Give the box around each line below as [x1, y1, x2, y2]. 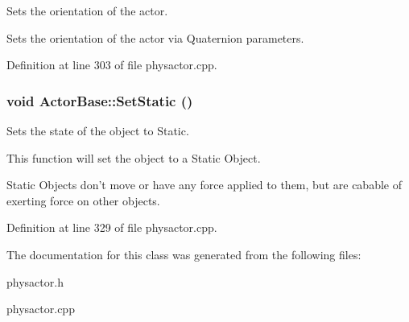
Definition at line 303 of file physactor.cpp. [6, 56, 217, 73]
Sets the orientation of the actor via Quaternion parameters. [6, 29, 304, 46]
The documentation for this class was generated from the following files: [6, 246, 361, 262]
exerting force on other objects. [6, 192, 160, 208]
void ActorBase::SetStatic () [6, 90, 193, 110]
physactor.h [6, 273, 64, 290]
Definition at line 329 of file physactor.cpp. [6, 219, 217, 236]
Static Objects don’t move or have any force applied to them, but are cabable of [6, 176, 402, 193]
